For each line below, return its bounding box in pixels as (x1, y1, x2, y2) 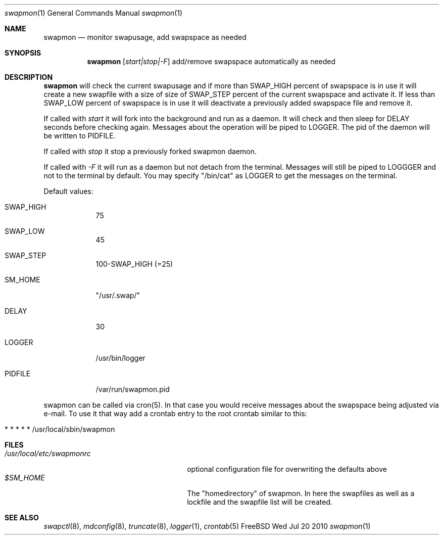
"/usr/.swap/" (95, 291, 140, 300)
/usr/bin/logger (95, 354, 145, 362)
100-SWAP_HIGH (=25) (95, 260, 173, 268)
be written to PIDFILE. (43, 131, 116, 140)
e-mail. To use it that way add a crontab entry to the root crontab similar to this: (43, 409, 307, 418)
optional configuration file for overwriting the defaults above (187, 465, 387, 473)
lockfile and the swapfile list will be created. (187, 498, 332, 506)
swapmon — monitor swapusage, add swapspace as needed (43, 33, 247, 41)
